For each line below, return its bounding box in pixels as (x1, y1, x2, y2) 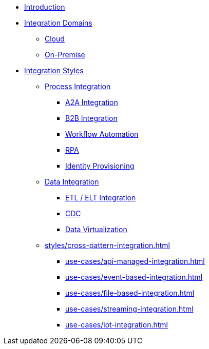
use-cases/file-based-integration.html (65, 289, 195, 297)
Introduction (24, 3, 65, 11)
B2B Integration (65, 114, 118, 122)
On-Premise (45, 50, 85, 59)
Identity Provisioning (65, 161, 135, 170)
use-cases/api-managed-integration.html (65, 257, 205, 265)
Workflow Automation (65, 130, 139, 138)
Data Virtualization (65, 225, 127, 234)
